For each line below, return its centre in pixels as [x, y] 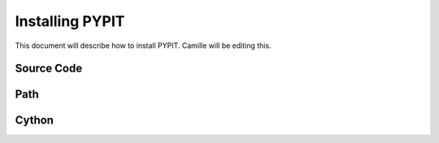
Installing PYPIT [70, 21]
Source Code [49, 69]
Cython [35, 121]
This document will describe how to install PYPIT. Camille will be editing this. [143, 45]
